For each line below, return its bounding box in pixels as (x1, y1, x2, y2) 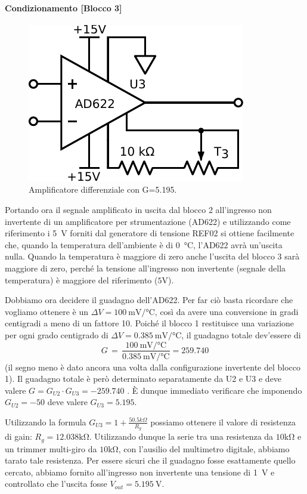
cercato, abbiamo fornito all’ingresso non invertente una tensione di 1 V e (5, 465, 275, 478)
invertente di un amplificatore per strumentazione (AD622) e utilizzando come (5, 215, 291, 227)
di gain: (5, 430, 32, 443)
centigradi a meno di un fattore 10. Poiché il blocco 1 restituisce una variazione (5, 317, 294, 329)
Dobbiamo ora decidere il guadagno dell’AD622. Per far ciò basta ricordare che (5, 294, 293, 306)
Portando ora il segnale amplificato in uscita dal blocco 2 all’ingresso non (5, 203, 272, 215)
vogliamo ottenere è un (5, 305, 89, 317)
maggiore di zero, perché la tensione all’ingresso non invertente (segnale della (5, 261, 286, 274)
